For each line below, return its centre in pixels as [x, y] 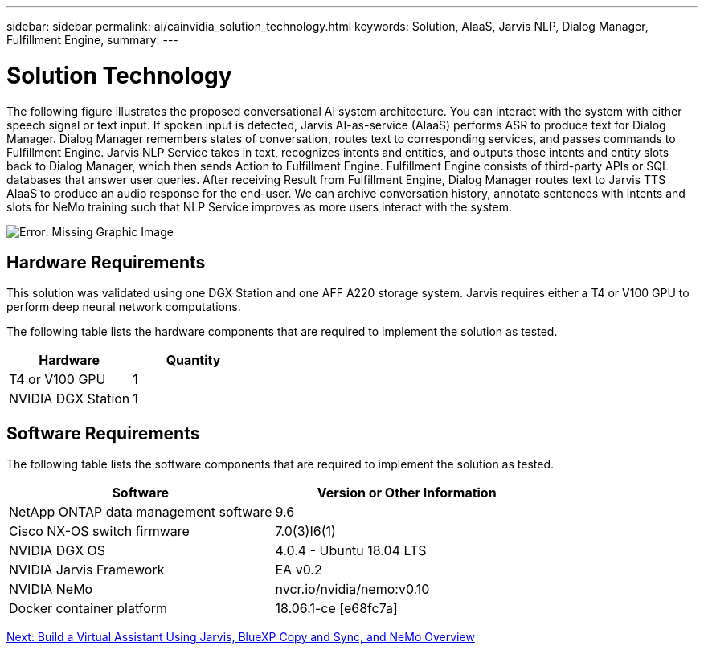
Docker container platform [88, 609]
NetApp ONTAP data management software [141, 512]
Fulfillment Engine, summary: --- [92, 40]
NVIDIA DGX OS [57, 551]
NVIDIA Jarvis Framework [87, 570]
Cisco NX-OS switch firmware [99, 531]
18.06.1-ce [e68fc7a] [336, 609]
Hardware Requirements [106, 262]
